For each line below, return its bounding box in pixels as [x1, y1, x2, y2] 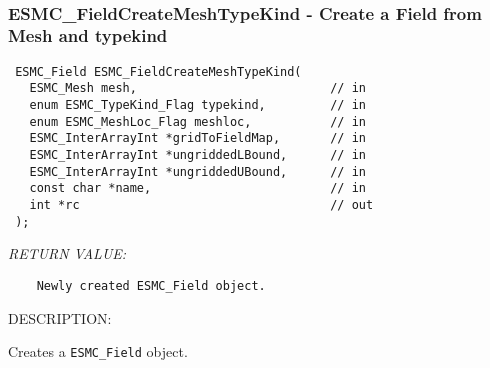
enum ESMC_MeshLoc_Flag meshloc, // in [29, 114, 366, 129]
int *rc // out [29, 197, 374, 212]
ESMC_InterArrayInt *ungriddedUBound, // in [29, 164, 366, 179]
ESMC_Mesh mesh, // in [29, 81, 366, 96]
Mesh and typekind [8, 23, 168, 48]
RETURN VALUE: [8, 243, 127, 264]
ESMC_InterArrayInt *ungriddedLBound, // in [29, 148, 366, 163]
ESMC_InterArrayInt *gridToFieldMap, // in [29, 131, 366, 146]
